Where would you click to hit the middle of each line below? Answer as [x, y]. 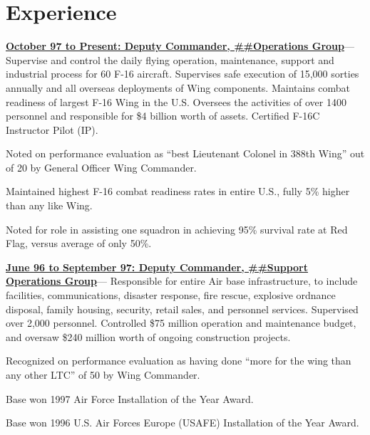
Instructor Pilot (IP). [52, 129]
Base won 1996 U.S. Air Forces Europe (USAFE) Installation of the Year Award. [183, 423]
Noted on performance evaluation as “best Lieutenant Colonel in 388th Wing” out [185, 153]
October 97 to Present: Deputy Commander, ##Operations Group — [180, 46]
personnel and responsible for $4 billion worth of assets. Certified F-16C [163, 116]
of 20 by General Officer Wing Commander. [101, 167]
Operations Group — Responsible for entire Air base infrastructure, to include [182, 281]
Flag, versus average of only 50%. [79, 243]
